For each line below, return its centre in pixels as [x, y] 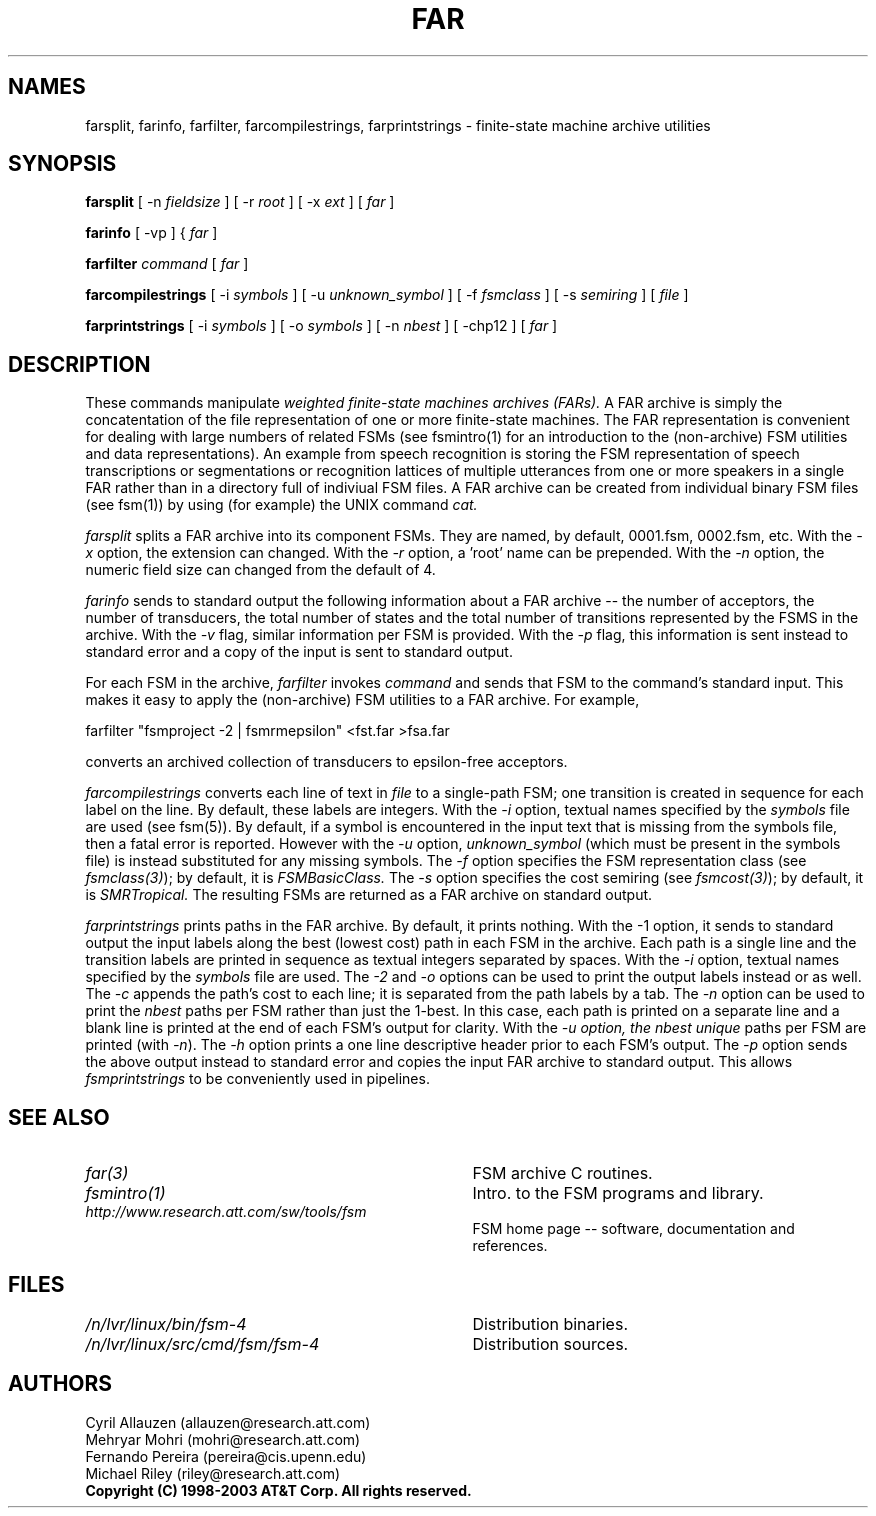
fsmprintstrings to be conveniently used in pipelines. [257, 1079]
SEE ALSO [59, 1117]
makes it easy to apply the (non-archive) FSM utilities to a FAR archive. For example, [362, 700]
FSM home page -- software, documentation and [633, 1229]
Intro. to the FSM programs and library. [618, 1193]
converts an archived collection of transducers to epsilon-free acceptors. [326, 762]
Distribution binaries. [550, 1323]
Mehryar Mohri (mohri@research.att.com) [223, 1439]
